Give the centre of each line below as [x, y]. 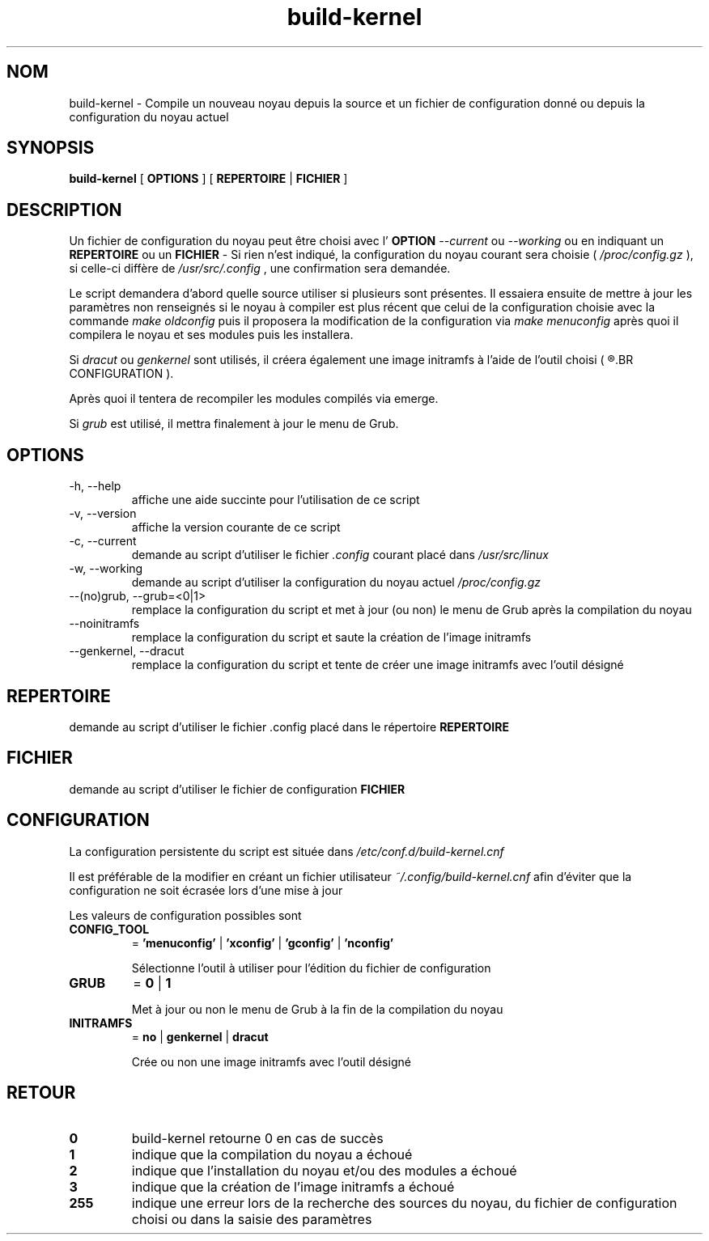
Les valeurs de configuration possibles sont [185, 915]
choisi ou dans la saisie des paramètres [252, 1219]
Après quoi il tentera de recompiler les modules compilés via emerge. [254, 399]
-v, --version [103, 514]
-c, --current [103, 541]
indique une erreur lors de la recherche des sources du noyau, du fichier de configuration [404, 1203]
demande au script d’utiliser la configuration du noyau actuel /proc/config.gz [336, 582]
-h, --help [95, 486]
